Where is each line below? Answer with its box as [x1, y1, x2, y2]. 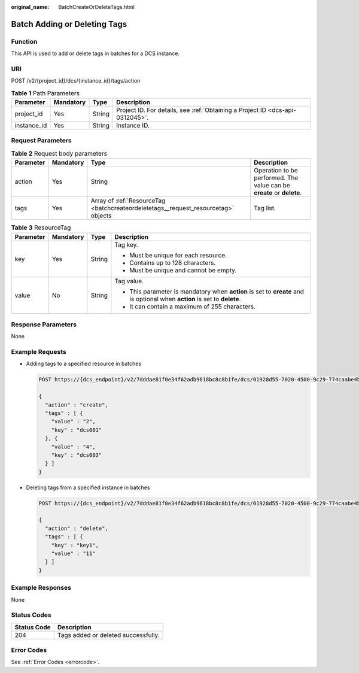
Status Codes [11, 611, 51, 619]
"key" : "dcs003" [51, 451, 102, 458]
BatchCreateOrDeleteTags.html [58, 4, 135, 10]
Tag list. [254, 204, 276, 213]
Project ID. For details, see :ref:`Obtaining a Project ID [115, 106, 266, 114]
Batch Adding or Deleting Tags [11, 19, 127, 29]
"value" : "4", [51, 443, 96, 450]
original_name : [11, 4, 50, 10]
